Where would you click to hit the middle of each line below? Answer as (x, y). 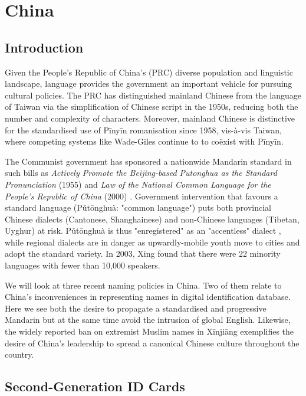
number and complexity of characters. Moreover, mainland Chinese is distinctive (150, 118)
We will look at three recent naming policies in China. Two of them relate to (143, 285)
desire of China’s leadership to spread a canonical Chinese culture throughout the (152, 343)
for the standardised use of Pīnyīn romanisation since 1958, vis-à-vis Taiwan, (143, 130)
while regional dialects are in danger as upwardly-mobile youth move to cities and (152, 242)
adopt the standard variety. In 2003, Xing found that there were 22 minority (143, 253)
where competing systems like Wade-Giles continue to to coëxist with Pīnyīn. (144, 141)
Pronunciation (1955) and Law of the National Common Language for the (138, 184)
